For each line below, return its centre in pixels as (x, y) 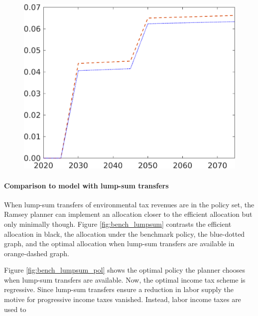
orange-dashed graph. (37, 253)
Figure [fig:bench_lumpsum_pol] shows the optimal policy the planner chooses (125, 270)
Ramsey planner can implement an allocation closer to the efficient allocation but (128, 214)
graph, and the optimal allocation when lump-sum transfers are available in (119, 243)
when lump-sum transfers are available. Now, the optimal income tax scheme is (125, 279)
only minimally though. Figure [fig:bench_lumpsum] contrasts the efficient (118, 224)
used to (15, 309)
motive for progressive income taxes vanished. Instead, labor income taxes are (123, 299)
